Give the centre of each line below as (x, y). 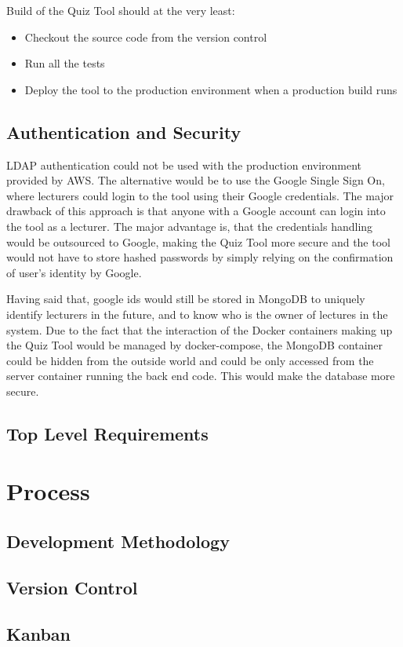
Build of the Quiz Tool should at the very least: (121, 10)
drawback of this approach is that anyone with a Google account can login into (196, 211)
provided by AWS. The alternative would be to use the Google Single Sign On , (196, 180)
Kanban (38, 633)
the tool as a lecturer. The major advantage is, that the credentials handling (190, 226)
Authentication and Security (124, 132)
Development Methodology (118, 541)
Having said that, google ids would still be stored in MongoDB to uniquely (186, 299)
